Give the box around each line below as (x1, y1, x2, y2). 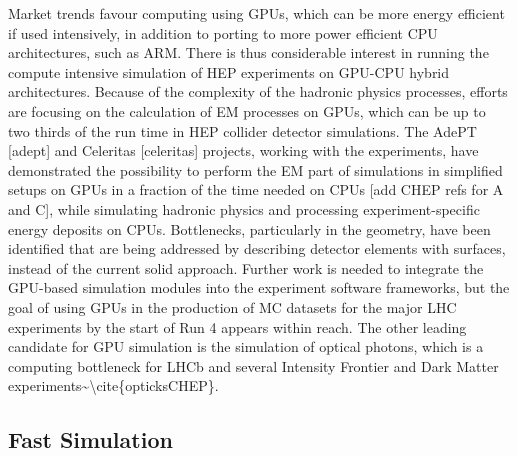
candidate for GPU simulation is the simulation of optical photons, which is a (8, 336, 484, 357)
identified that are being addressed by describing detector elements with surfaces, (8, 238, 506, 259)
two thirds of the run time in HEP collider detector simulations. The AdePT (8, 120, 477, 141)
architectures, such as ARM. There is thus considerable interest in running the (8, 42, 489, 63)
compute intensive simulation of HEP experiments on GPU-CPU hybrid (8, 61, 450, 82)
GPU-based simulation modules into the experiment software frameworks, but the (8, 277, 510, 298)
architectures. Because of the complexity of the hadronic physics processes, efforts (8, 81, 508, 102)
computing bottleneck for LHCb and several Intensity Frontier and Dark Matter (8, 355, 499, 376)
